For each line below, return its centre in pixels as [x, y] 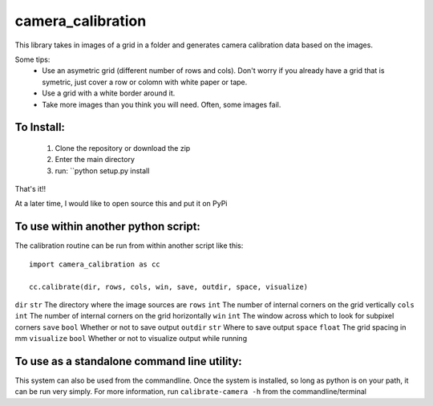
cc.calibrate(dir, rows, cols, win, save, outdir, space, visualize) [169, 286]
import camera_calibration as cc [95, 264]
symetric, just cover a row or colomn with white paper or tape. [145, 82]
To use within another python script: [107, 227]
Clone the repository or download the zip [123, 148]
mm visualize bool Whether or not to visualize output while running [131, 339]
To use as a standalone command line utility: [128, 361]
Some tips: [32, 59]
